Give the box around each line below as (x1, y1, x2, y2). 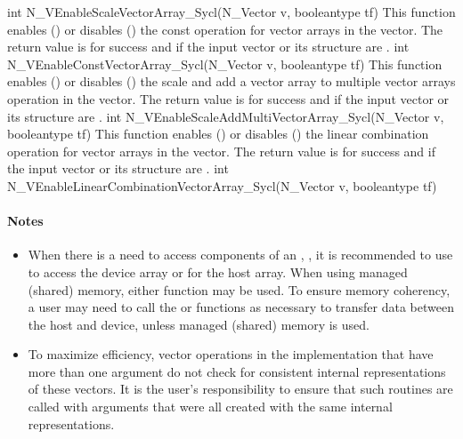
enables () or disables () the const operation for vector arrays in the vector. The (7, 20, 443, 38)
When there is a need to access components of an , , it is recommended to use (28, 245, 453, 264)
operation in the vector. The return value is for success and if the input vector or (7, 89, 450, 108)
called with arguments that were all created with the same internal (28, 397, 393, 416)
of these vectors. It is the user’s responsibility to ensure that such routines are (28, 379, 453, 398)
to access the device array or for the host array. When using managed (28, 262, 408, 281)
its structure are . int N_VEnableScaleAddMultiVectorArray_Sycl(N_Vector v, (7, 107, 444, 125)
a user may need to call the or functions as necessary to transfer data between (28, 298, 454, 316)
